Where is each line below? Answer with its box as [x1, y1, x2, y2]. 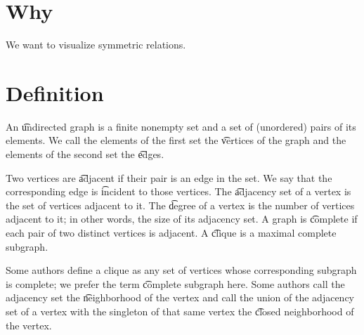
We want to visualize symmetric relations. [6, 37, 186, 52]
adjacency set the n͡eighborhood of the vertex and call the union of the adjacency [6, 290, 355, 305]
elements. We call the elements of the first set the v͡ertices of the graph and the [6, 133, 346, 147]
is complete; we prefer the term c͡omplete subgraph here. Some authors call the [6, 276, 345, 291]
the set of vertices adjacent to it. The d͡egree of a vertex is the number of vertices [6, 197, 355, 212]
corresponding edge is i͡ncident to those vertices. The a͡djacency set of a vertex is [6, 184, 351, 199]
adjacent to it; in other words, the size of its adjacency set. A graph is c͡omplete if [6, 211, 358, 226]
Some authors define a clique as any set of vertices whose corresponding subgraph [6, 263, 357, 277]
